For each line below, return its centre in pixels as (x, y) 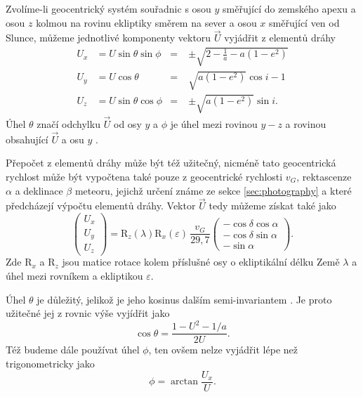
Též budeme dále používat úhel (73, 350)
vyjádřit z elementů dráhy (280, 38)
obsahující (27, 139)
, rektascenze (324, 176)
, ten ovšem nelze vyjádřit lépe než (223, 350)
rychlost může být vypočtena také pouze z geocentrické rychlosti (144, 176)
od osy (128, 123)
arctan (185, 382)
